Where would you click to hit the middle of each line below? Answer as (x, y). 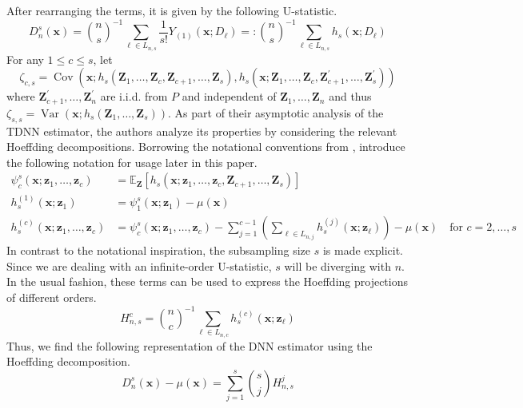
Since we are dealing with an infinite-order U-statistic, (139, 265)
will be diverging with (337, 265)
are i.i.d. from (134, 96)
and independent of (229, 96)
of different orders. (52, 297)
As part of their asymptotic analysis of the (279, 112)
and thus (350, 96)
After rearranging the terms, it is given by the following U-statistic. (172, 10)
